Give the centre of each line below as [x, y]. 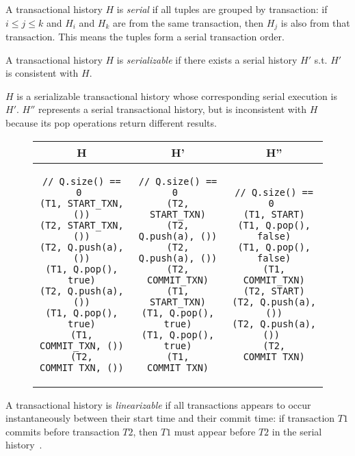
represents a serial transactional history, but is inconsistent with [173, 109]
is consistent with [42, 73]
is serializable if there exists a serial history [207, 59]
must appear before [215, 431]
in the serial [297, 431]
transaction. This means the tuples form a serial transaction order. [145, 37]
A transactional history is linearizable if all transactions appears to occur [158, 404]
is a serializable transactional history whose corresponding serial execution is [177, 96]
